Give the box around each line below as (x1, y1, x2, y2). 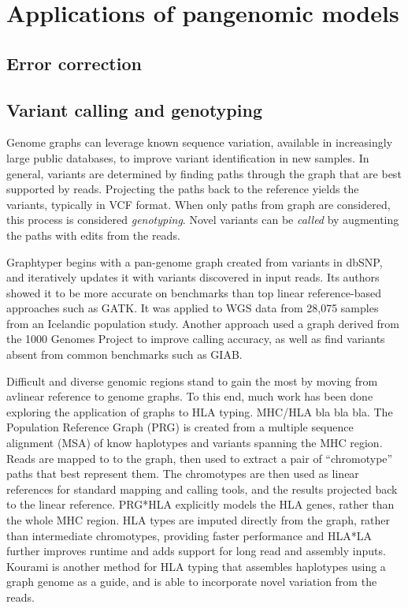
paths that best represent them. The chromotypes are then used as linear (6, 465, 359, 482)
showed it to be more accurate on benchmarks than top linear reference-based (6, 284, 382, 300)
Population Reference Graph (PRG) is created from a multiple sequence (6, 419, 354, 435)
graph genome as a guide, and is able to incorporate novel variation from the (6, 573, 377, 590)
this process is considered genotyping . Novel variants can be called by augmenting (6, 211, 399, 228)
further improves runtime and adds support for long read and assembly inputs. (6, 543, 386, 559)
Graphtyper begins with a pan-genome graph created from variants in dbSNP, (6, 253, 383, 270)
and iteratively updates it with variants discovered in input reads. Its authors (6, 269, 380, 285)
